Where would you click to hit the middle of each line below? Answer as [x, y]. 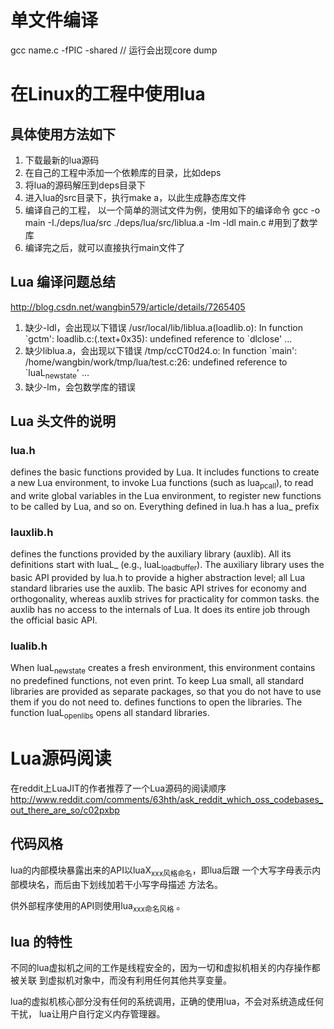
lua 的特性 [41, 941]
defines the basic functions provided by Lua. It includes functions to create [165, 472]
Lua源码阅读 [61, 758]
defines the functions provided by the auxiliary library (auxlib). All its [151, 554]
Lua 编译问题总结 [63, 282]
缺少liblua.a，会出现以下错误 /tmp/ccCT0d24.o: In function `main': [161, 350]
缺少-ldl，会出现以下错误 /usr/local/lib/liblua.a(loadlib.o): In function [163, 327]
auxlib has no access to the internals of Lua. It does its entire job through [160, 610]
